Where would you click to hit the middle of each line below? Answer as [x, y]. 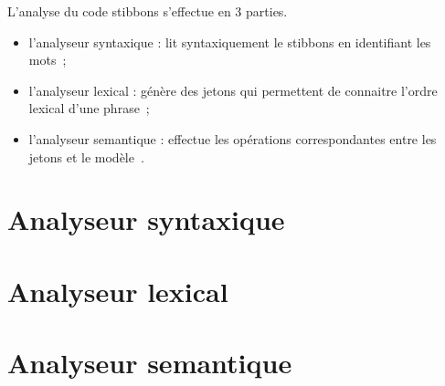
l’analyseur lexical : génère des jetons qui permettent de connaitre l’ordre [233, 90]
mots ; [48, 60]
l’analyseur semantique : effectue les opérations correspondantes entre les [233, 138]
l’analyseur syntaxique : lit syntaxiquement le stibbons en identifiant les [230, 42]
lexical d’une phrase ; [89, 108]
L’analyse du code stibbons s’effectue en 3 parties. [148, 11]
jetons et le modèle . [86, 156]
